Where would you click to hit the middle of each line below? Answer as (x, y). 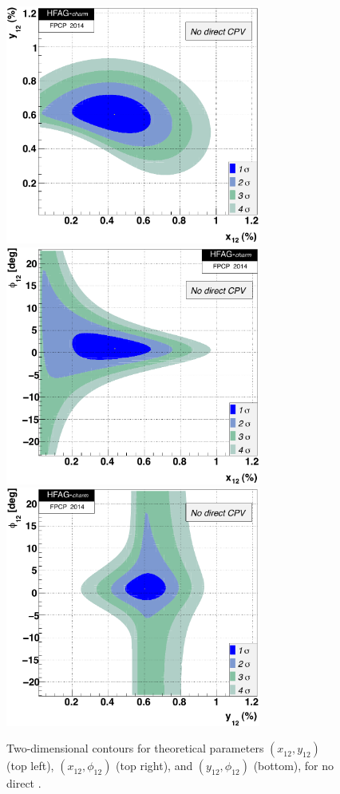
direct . (24, 783)
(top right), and (154, 766)
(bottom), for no (294, 766)
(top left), (30, 766)
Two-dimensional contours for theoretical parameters (135, 748)
